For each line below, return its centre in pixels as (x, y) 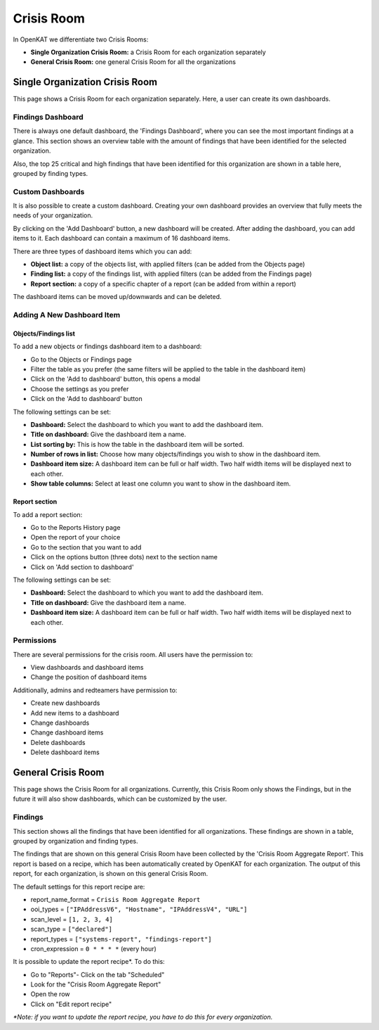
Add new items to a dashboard (75, 713)
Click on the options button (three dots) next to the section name (124, 557)
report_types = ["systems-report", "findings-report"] (121, 939)
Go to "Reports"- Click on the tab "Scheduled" (98, 974)
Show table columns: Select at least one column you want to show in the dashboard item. (161, 484)
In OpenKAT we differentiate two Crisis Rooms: (81, 39)
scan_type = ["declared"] (71, 929)
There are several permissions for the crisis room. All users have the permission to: (133, 654)
